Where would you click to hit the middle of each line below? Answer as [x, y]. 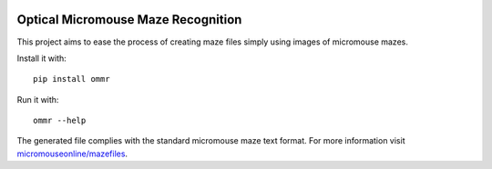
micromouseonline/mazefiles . [72, 154]
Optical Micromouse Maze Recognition [129, 20]
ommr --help [60, 121]
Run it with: [38, 99]
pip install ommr [72, 79]
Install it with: [42, 58]
